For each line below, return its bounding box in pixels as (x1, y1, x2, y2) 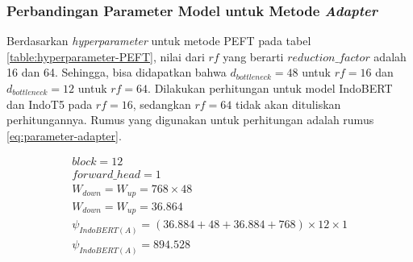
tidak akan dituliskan (235, 95, 341, 112)
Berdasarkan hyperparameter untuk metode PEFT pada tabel (6, 32, 311, 49)
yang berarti (223, 48, 284, 64)
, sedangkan (132, 95, 191, 112)
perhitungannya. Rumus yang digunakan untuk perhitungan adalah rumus (6, 111, 374, 128)
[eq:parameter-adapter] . (6, 127, 122, 143)
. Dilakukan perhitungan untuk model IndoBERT (148, 80, 393, 96)
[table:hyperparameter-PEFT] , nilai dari (6, 48, 205, 64)
